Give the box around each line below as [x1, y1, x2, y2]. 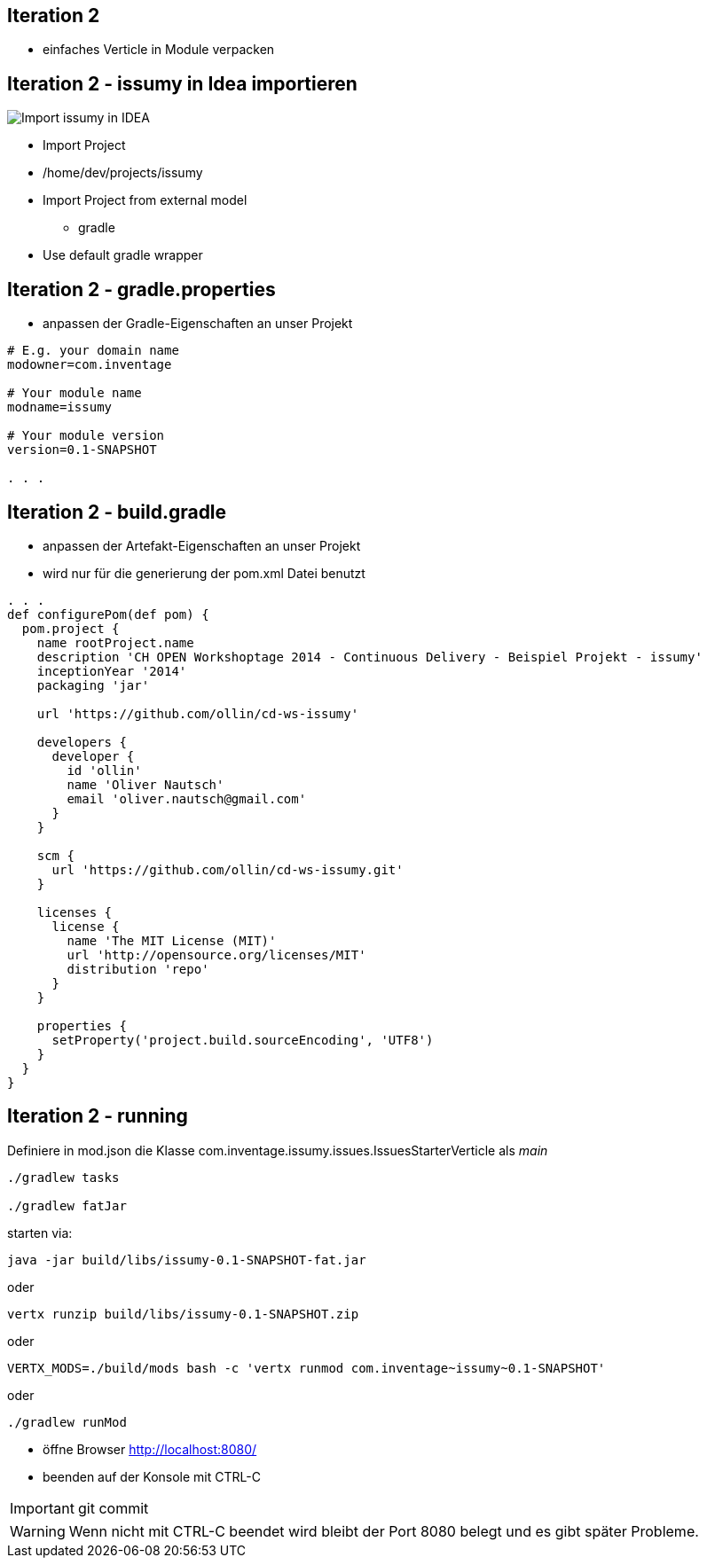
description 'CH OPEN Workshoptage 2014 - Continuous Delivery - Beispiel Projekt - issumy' [36, 649, 703, 664]
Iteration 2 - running [7, 1105, 188, 1128]
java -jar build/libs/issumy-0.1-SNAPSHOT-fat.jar [7, 1252, 366, 1267]
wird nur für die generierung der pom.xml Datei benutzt [43, 565, 365, 581]
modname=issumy [7, 400, 113, 415]
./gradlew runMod [7, 1414, 127, 1429]
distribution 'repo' [67, 961, 209, 976]
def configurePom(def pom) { [7, 606, 209, 622]
